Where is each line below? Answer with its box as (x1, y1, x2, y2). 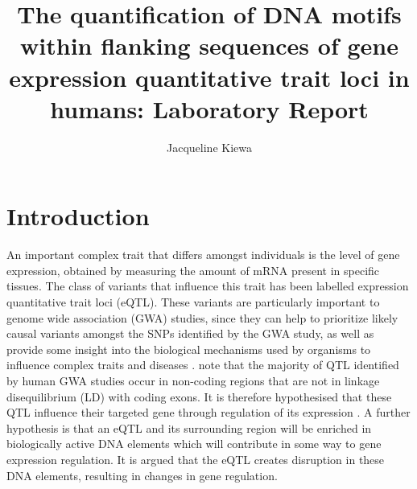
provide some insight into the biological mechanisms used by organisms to (6, 340, 371, 357)
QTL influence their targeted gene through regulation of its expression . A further (6, 404, 411, 421)
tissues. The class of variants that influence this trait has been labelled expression (6, 277, 409, 294)
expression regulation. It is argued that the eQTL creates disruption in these (6, 450, 385, 467)
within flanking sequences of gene (20, 29, 398, 62)
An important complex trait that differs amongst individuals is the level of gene (6, 246, 400, 263)
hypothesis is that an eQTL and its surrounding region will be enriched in (6, 419, 372, 436)
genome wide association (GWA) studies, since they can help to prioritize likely (6, 309, 398, 326)
